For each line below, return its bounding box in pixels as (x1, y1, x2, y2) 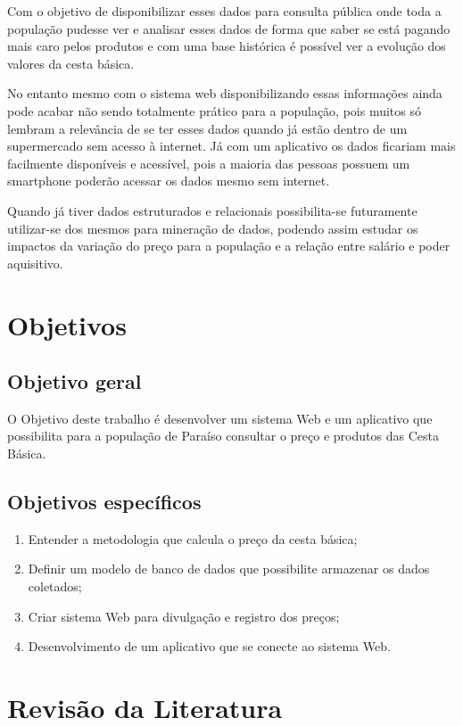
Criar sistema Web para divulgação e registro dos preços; (28, 606, 340, 625)
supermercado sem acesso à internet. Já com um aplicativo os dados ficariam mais (7, 136, 456, 155)
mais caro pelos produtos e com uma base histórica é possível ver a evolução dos (7, 37, 446, 55)
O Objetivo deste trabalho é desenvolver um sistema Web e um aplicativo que (7, 408, 433, 427)
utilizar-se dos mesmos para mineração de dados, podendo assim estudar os (7, 219, 418, 237)
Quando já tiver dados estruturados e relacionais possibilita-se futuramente (7, 201, 418, 219)
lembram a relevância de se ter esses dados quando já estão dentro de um (7, 119, 408, 137)
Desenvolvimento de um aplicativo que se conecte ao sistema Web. (28, 637, 391, 656)
